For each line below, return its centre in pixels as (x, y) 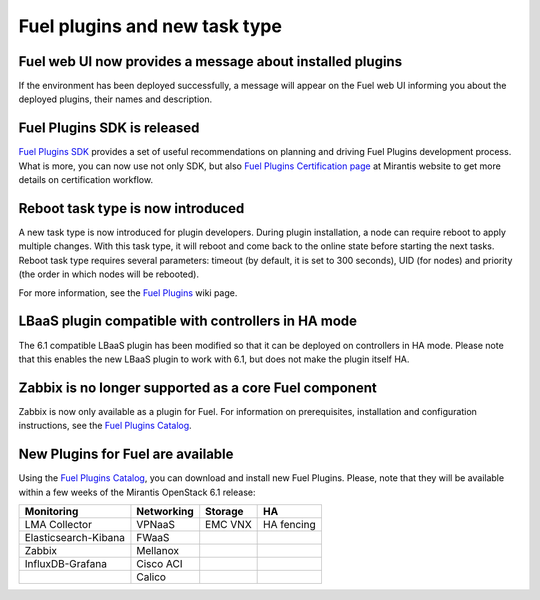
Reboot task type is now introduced (131, 208)
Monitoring (51, 511)
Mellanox (158, 550)
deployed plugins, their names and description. (115, 99)
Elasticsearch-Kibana (74, 537)
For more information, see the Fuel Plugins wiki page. (128, 292)
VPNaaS (155, 524)
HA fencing (289, 524)
